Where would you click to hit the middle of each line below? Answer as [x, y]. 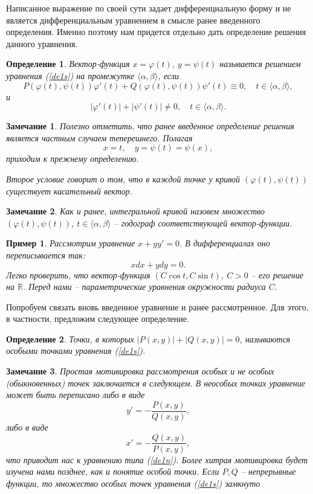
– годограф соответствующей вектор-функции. [203, 223]
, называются [265, 338]
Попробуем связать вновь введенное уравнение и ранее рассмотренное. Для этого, [157, 306]
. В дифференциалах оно [225, 243]
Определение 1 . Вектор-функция [68, 64]
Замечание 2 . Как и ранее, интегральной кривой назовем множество [135, 211]
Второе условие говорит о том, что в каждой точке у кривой [123, 178]
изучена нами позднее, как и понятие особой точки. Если [113, 471]
